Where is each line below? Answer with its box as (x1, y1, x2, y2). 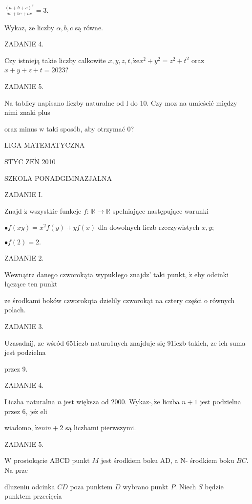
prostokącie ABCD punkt (14, 455, 90, 465)
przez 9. (4, 363, 28, 373)
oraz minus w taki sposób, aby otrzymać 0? (4, 123, 134, 133)
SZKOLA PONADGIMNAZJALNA (4, 173, 112, 183)
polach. (4, 305, 26, 315)
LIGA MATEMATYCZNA (4, 140, 85, 150)
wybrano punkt (123, 481, 168, 491)
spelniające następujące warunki (112, 205, 209, 216)
